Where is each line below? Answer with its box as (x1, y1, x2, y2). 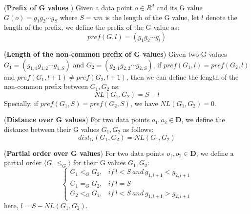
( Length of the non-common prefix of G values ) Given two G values (4, 48, 227, 59)
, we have (130, 98, 158, 108)
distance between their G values (4, 124, 99, 134)
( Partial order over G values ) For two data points (4, 148, 165, 158)
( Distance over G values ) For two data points (4, 114, 150, 125)
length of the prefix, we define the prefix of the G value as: (4, 22, 179, 32)
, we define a (196, 148, 234, 158)
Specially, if (4, 98, 39, 108)
